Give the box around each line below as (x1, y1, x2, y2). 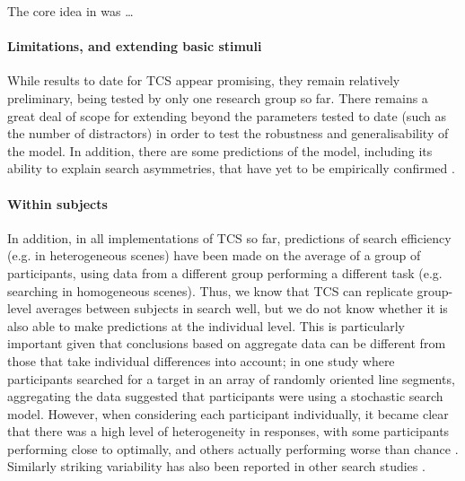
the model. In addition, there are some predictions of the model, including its (7, 141, 433, 160)
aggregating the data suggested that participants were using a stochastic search (7, 387, 443, 406)
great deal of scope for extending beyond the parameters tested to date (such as (7, 106, 446, 125)
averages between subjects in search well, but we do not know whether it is (35, 299, 448, 318)
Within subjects (7, 194, 108, 213)
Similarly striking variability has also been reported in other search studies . (7, 457, 426, 476)
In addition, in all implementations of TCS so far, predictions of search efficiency (7, 228, 452, 247)
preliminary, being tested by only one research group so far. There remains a (7, 88, 428, 107)
